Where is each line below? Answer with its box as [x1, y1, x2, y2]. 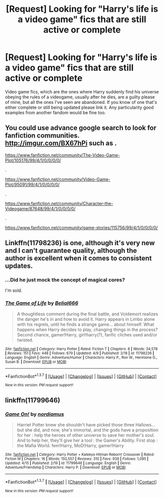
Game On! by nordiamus [5, 410, 64, 417]
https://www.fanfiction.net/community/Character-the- [5, 200, 113, 206]
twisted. [17, 337, 34, 343]
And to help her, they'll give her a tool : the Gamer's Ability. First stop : [17, 437, 158, 444]
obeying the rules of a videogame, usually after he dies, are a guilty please [5, 94, 155, 100]
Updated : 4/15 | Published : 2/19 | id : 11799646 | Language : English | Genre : [5, 461, 131, 466]
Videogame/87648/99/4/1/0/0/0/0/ [5, 206, 76, 212]
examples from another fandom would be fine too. [5, 109, 106, 116]
